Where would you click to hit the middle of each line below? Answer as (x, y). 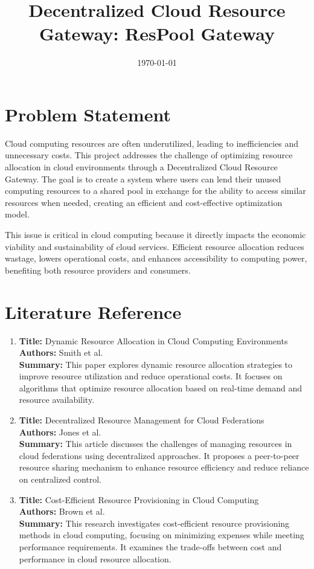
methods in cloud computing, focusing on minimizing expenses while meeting (162, 535)
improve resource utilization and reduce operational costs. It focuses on (151, 376)
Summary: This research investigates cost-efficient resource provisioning (154, 523)
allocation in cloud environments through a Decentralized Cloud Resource (141, 167)
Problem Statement (88, 114)
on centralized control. (60, 479)
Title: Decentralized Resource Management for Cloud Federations (142, 420)
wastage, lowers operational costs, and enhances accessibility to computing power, (156, 258)
